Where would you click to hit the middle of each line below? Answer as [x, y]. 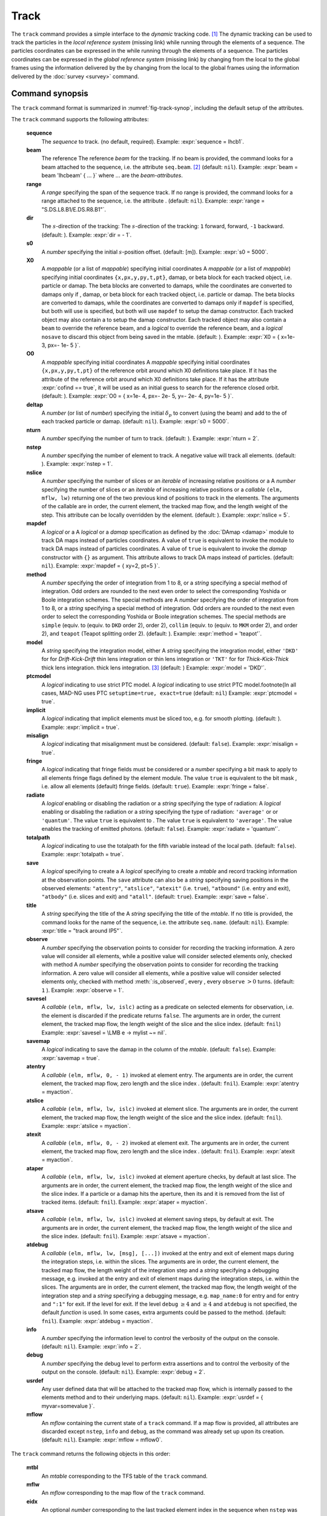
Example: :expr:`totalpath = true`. [83, 854]
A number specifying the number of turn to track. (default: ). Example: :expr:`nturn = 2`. [150, 438]
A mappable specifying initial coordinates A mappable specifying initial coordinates [146, 362]
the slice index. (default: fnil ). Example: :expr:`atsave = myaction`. [126, 1236]
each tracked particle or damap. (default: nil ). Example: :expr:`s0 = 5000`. [135, 421]
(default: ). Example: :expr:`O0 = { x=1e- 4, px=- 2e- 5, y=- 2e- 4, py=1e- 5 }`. [137, 396]
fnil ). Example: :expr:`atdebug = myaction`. [97, 1321]
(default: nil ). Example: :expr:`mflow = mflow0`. [102, 1440]
